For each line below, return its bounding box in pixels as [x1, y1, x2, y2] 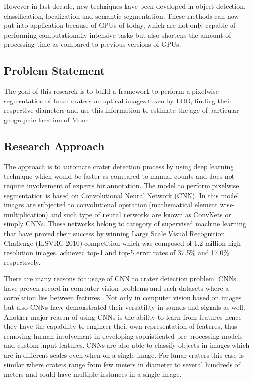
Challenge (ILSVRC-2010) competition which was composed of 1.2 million [4, 238, 226, 248]
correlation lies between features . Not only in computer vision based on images [4, 292, 242, 302]
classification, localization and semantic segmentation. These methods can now [4, 10, 239, 20]
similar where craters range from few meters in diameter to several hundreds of [4, 359, 240, 369]
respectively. [4, 257, 41, 267]
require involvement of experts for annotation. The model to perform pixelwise [4, 180, 239, 190]
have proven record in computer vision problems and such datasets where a [4, 282, 229, 293]
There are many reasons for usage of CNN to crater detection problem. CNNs [4, 273, 236, 283]
